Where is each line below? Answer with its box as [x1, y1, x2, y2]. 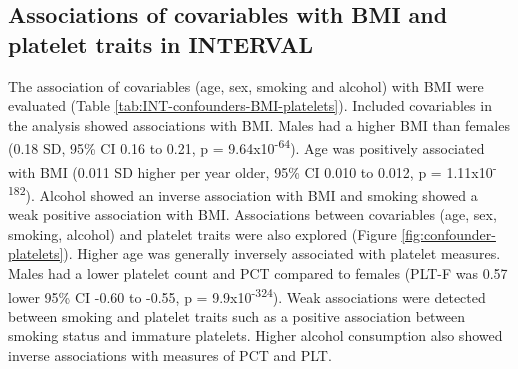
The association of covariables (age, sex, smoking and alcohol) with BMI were [8, 75, 484, 96]
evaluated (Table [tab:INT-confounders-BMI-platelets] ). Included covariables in [8, 95, 492, 116]
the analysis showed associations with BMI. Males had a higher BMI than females [8, 114, 510, 135]
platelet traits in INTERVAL [8, 28, 313, 59]
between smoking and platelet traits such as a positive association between [8, 305, 466, 326]
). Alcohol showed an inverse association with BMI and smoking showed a [25, 184, 478, 205]
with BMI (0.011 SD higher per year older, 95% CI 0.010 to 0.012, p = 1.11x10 [8, 161, 493, 182]
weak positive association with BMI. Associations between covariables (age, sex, [8, 204, 497, 225]
